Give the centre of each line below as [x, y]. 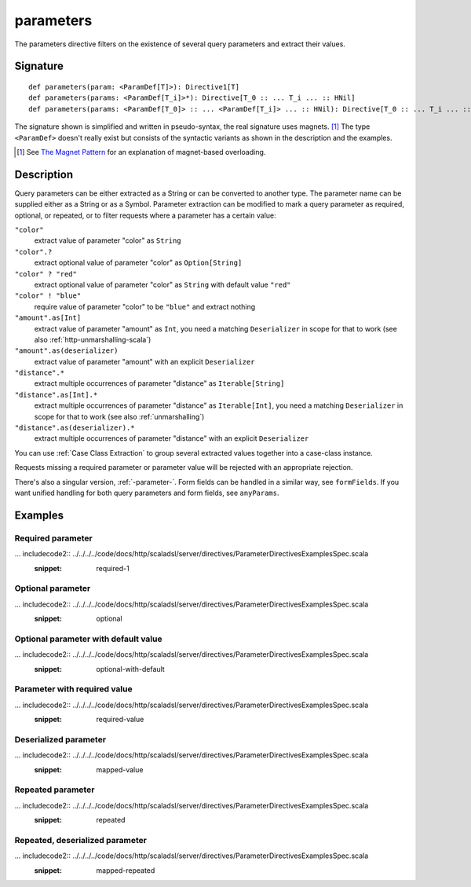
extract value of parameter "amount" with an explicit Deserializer [144, 361]
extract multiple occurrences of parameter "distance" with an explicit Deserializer [172, 438]
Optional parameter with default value [88, 639]
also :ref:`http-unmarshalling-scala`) [93, 339]
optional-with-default [130, 669]
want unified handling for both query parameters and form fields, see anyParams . [147, 493]
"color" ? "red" [46, 274]
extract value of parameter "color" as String [108, 240]
